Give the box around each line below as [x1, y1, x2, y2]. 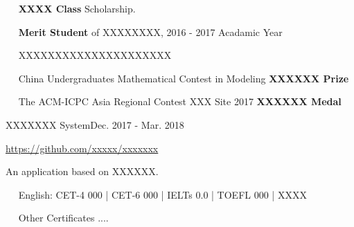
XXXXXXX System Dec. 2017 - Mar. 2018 [6, 117, 184, 131]
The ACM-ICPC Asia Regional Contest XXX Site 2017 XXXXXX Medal [18, 94, 342, 109]
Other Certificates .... [18, 210, 109, 225]
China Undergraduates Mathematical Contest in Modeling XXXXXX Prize [18, 71, 349, 85]
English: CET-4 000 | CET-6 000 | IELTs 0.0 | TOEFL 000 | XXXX [18, 187, 307, 201]
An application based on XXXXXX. [6, 164, 159, 179]
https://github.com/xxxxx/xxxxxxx [6, 140, 159, 155]
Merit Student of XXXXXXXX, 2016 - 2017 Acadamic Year [18, 24, 283, 39]
